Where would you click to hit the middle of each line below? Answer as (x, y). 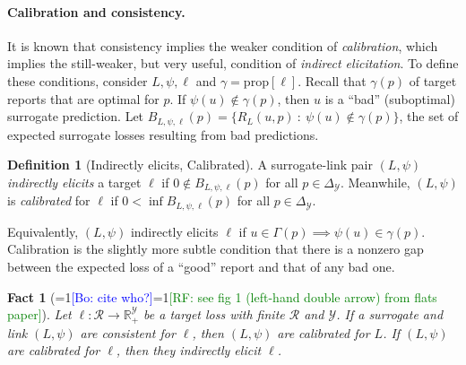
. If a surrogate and (390, 314)
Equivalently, (43, 231)
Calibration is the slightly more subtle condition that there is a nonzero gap (216, 249)
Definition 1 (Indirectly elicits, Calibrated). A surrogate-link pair (190, 165)
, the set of (429, 116)
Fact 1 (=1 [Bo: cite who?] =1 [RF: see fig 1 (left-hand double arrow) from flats (222, 296)
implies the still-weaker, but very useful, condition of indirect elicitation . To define (233, 63)
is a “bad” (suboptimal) (390, 98)
